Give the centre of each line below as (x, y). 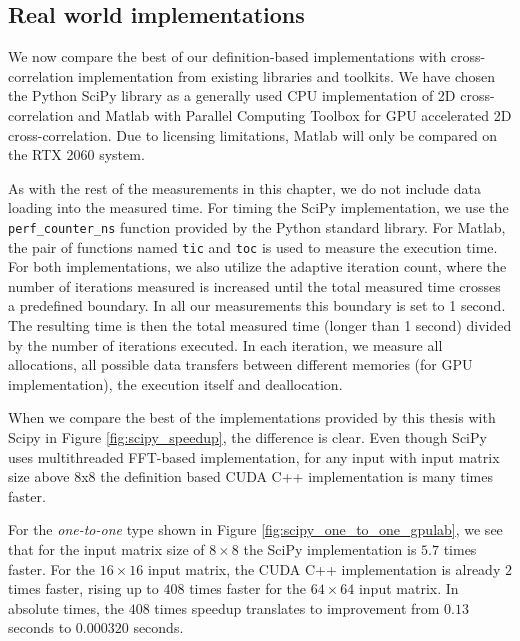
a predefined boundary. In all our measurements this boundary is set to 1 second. (257, 305)
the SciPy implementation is (330, 548)
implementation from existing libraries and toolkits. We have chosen (287, 75)
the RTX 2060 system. (76, 154)
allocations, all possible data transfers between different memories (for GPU (240, 364)
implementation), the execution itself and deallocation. (175, 383)
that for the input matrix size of (106, 548)
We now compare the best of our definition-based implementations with (227, 56)
